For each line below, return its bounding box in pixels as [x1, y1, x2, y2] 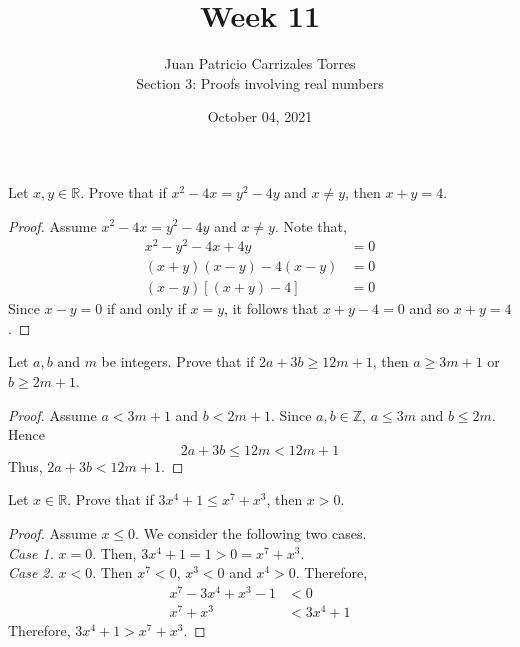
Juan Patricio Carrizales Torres [164, 53, 356, 74]
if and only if [106, 298, 186, 319]
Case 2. [8, 562, 54, 583]
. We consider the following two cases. [135, 523, 367, 544]
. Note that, [274, 215, 347, 236]
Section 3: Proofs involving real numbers [136, 72, 384, 93]
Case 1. [8, 542, 54, 563]
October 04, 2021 [207, 106, 313, 127]
